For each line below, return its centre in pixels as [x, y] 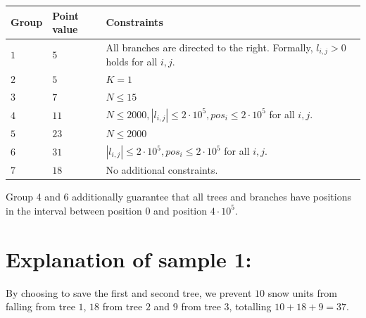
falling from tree [40, 306]
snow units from [302, 292]
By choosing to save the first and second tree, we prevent [129, 292]
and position [181, 210]
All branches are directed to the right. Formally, [209, 47]
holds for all [132, 62]
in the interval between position [74, 210]
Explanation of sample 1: [129, 259]
